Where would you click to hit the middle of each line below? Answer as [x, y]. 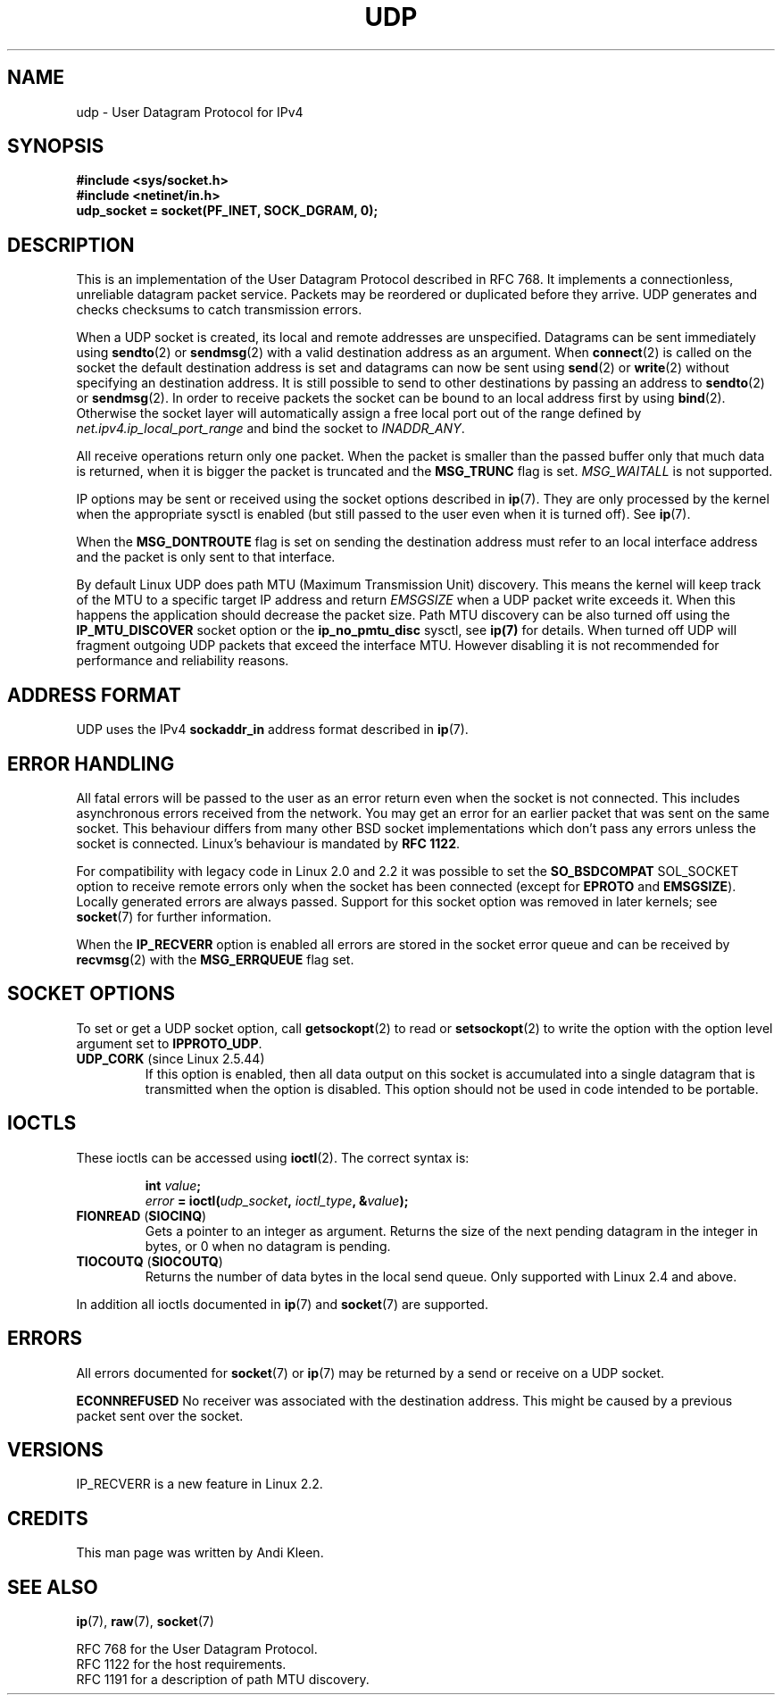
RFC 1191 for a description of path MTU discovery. [223, 1680]
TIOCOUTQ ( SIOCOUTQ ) [150, 1261]
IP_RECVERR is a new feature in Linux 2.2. [200, 1484]
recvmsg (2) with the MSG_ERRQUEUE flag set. [215, 959]
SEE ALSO [53, 1587]
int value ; [173, 1185]
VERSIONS [55, 1449]
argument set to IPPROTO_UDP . [169, 1043]
